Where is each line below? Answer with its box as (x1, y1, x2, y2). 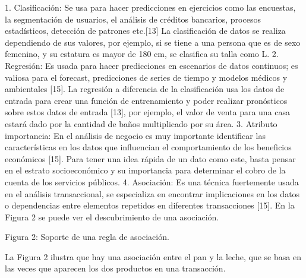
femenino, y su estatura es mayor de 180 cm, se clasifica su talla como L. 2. (5, 48, 279, 60)
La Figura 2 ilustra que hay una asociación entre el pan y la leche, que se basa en (5, 250, 301, 263)
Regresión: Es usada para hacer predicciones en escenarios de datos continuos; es (5, 59, 298, 71)
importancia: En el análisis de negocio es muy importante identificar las (5, 129, 266, 141)
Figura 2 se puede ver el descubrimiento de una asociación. (5, 210, 219, 223)
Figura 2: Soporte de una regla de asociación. (5, 230, 169, 243)
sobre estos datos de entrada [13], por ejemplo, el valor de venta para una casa (5, 106, 291, 118)
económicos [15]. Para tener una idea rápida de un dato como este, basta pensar (5, 152, 296, 165)
